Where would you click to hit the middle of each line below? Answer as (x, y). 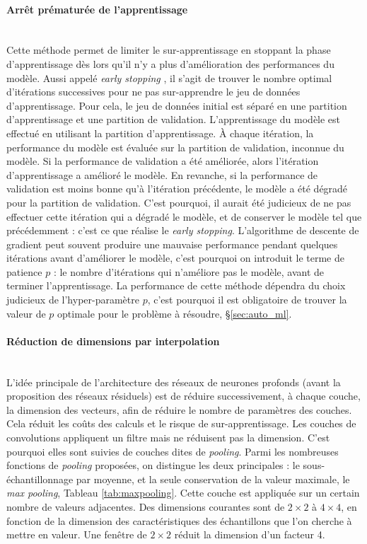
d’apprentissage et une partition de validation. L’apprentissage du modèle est (174, 119)
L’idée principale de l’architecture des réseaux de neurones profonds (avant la (174, 382)
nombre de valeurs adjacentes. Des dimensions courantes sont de (146, 507)
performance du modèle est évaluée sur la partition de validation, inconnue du (175, 147)
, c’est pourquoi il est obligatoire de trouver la (247, 300)
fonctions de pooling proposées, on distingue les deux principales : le (153, 465)
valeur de (26, 313)
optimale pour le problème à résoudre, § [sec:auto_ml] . (175, 313)
